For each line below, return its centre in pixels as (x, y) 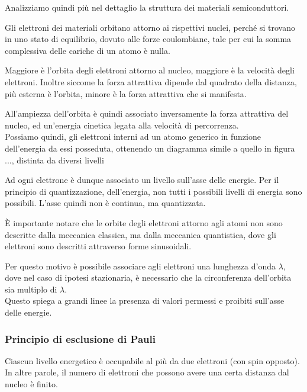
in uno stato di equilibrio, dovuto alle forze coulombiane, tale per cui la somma (148, 39)
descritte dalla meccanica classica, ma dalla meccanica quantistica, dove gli (140, 234)
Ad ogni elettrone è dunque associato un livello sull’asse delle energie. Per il (142, 180)
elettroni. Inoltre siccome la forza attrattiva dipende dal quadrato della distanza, (151, 81)
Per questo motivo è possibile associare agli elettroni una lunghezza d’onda (140, 266)
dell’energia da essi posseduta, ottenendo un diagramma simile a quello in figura (150, 148)
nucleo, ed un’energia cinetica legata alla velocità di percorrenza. (122, 125)
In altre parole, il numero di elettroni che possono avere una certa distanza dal (147, 372)
